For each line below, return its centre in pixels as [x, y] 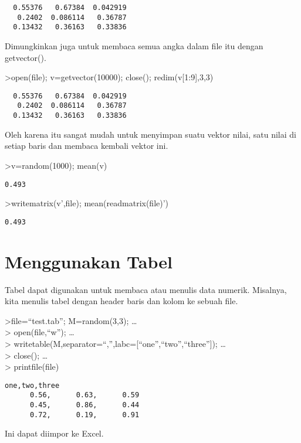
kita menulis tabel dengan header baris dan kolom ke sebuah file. [121, 301]
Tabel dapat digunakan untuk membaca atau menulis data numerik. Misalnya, [146, 289]
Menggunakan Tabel [89, 261]
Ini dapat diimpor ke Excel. [54, 433]
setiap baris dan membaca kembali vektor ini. [87, 146]
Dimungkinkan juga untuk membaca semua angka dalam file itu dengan [134, 45]
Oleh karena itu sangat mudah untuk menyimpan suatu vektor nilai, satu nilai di [150, 134]
